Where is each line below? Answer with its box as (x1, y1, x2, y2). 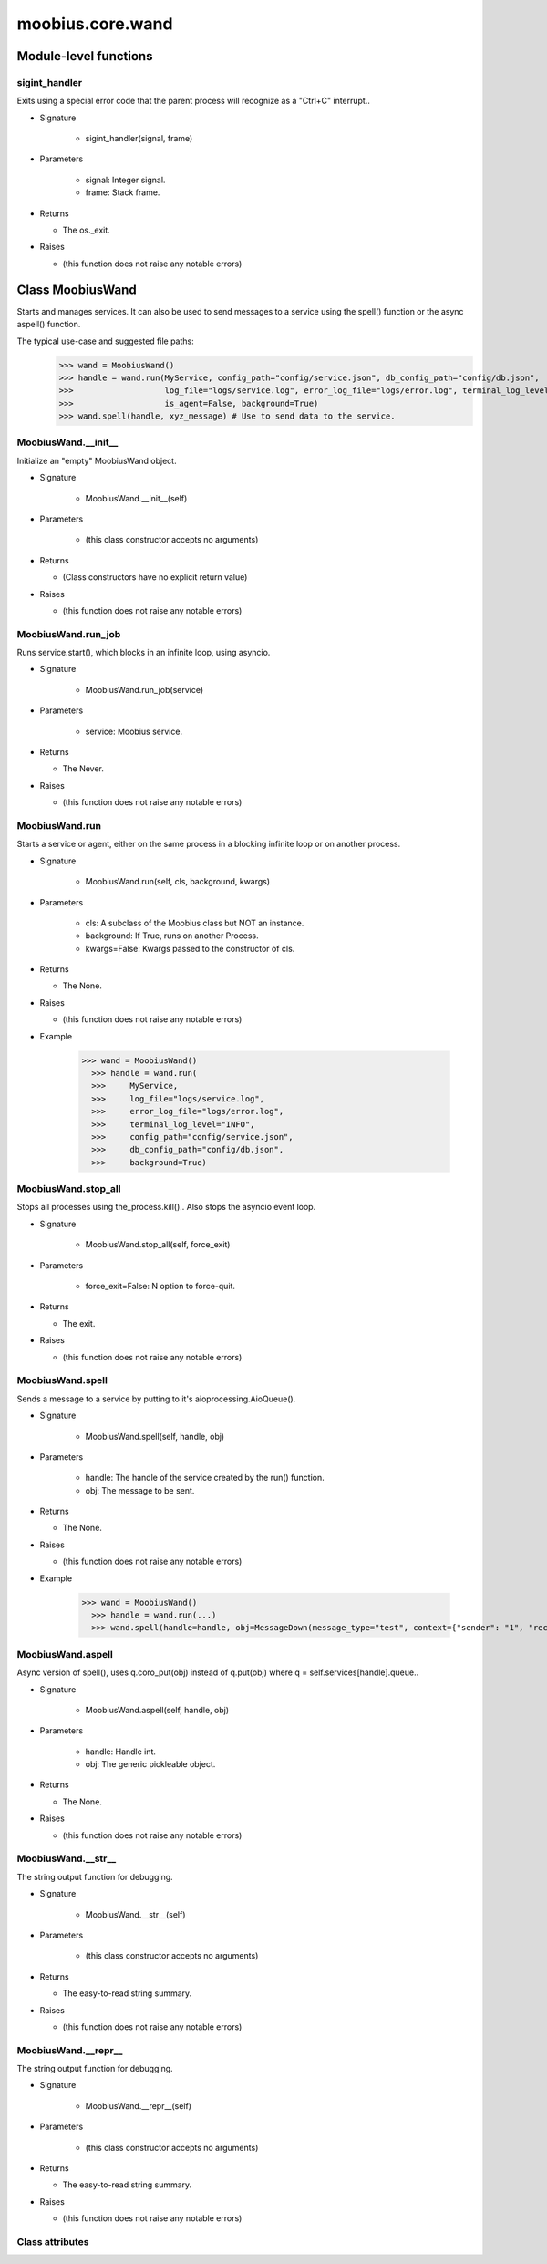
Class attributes (16, 2235, 89, 2248)
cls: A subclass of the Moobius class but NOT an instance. (85, 917, 304, 928)
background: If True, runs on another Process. (85, 930, 259, 941)
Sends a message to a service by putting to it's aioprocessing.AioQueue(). (16, 1393, 296, 1404)
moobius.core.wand (16, 14, 173, 34)
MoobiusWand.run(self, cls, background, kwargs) (85, 876, 271, 887)
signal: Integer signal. (85, 174, 166, 185)
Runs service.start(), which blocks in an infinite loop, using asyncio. (16, 647, 271, 658)
